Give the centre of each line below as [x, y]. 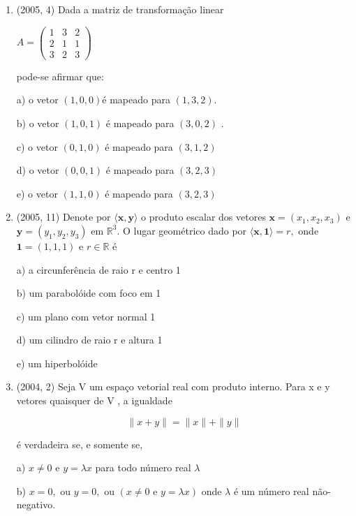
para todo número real [143, 467]
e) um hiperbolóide [57, 363]
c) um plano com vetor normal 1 [86, 316]
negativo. [36, 504]
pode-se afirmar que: [60, 76]
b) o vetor [38, 123]
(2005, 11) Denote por [64, 217]
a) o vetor [37, 99]
